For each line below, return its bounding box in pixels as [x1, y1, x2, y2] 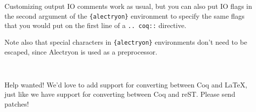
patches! [4, 98, 29, 109]
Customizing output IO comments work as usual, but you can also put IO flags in [4, 1, 253, 11]
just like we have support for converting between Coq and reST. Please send [4, 89, 235, 99]
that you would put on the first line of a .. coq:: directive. [4, 20, 186, 30]
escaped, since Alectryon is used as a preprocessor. [4, 46, 158, 56]
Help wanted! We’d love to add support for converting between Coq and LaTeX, [4, 79, 248, 89]
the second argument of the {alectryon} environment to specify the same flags [4, 10, 245, 21]
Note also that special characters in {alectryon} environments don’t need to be [4, 36, 247, 47]
